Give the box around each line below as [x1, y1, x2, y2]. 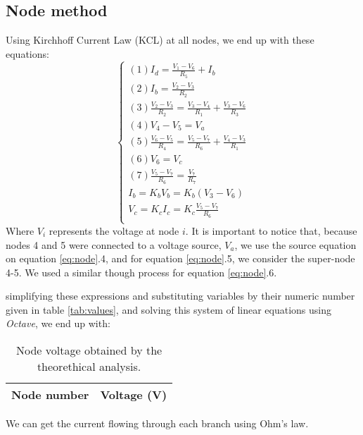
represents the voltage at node [49, 223, 179, 238]
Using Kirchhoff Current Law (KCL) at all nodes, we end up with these [6, 32, 314, 47]
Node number [11, 386, 89, 403]
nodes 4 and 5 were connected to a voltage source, [6, 237, 222, 252]
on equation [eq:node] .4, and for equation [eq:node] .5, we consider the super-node [6, 251, 355, 266]
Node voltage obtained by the [16, 342, 163, 359]
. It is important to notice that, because [185, 223, 357, 238]
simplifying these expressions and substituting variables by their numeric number [6, 288, 355, 303]
